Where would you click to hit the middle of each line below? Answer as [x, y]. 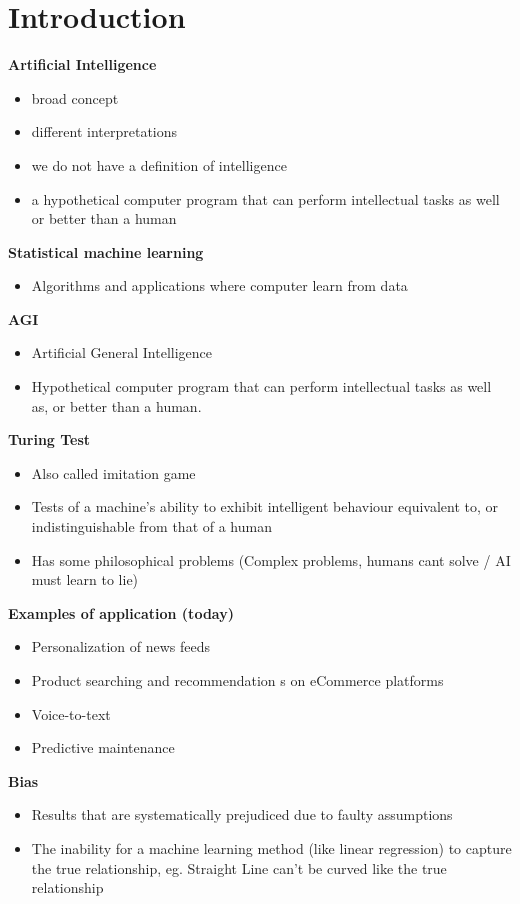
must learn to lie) [85, 579]
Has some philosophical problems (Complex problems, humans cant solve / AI [271, 559]
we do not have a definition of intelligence [159, 164]
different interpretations [104, 131]
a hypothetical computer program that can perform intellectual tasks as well [265, 198]
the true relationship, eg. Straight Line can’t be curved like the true [239, 867]
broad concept [75, 97]
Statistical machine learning [106, 251]
